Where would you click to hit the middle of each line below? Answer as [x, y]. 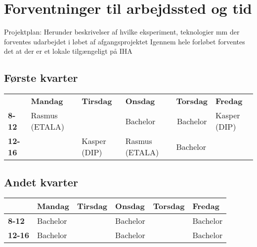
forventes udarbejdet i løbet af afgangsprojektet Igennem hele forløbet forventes [125, 41]
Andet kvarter [41, 182]
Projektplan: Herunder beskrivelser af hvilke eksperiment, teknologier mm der [122, 32]
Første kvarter [41, 78]
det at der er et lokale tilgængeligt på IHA [68, 51]
